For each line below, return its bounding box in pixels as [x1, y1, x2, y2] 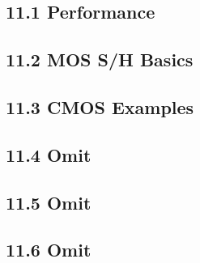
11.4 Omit [6, 142, 91, 167]
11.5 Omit [6, 189, 91, 214]
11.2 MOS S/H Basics [6, 47, 194, 72]
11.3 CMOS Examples [6, 94, 194, 119]
